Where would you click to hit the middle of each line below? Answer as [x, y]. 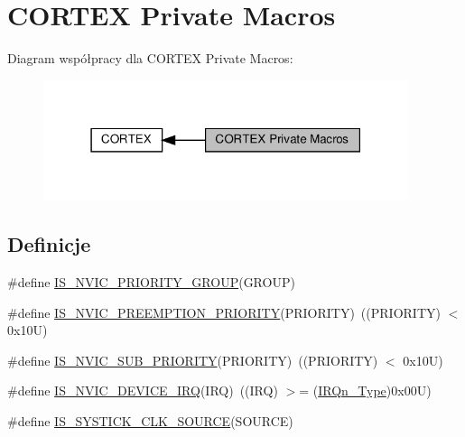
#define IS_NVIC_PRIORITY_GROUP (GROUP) [151, 282]
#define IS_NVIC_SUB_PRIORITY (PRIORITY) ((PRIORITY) [193, 360]
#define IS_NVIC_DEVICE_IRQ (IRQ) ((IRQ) [143, 391]
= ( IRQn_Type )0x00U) [365, 391]
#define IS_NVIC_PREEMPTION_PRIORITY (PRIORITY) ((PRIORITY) [224, 312]
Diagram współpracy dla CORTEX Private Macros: [150, 58]
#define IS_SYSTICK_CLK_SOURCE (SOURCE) [150, 421]
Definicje [49, 244]
